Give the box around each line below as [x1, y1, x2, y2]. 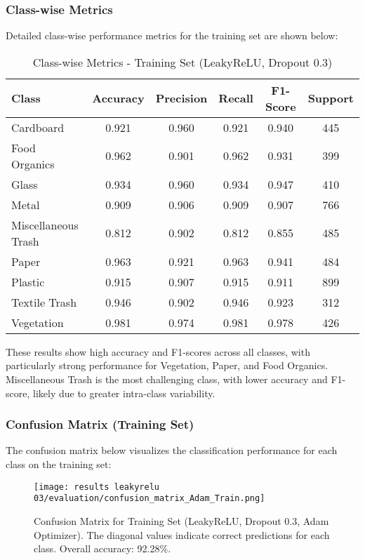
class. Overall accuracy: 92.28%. [34, 541, 171, 556]
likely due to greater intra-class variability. [32, 385, 215, 400]
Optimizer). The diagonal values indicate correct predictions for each [34, 527, 330, 542]
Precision [155, 90, 208, 107]
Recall [218, 90, 253, 107]
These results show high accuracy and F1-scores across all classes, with [6, 344, 310, 359]
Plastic [11, 273, 45, 290]
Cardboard [11, 119, 65, 135]
